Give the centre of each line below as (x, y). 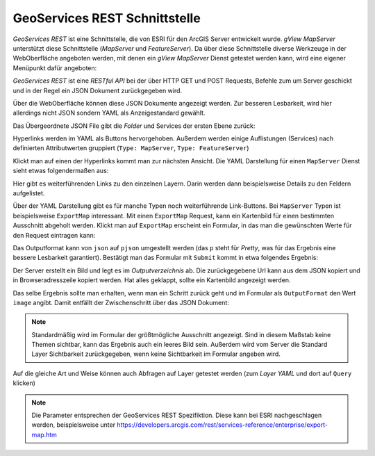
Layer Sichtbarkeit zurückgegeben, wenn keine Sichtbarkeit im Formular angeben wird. (156, 354)
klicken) (24, 383)
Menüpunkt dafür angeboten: (55, 68)
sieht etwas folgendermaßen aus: (61, 171)
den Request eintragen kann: (54, 235)
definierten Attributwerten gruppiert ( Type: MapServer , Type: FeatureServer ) (131, 148)
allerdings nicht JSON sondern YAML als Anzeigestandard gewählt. (109, 113)
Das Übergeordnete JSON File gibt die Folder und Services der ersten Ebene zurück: (134, 126)
